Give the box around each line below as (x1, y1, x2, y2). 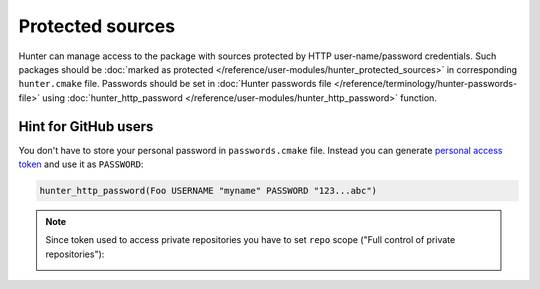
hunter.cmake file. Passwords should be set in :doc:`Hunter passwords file (18, 78, 332, 90)
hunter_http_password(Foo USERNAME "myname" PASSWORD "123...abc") (39, 185, 378, 196)
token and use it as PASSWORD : (18, 158, 144, 170)
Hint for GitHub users (18, 118, 154, 135)
